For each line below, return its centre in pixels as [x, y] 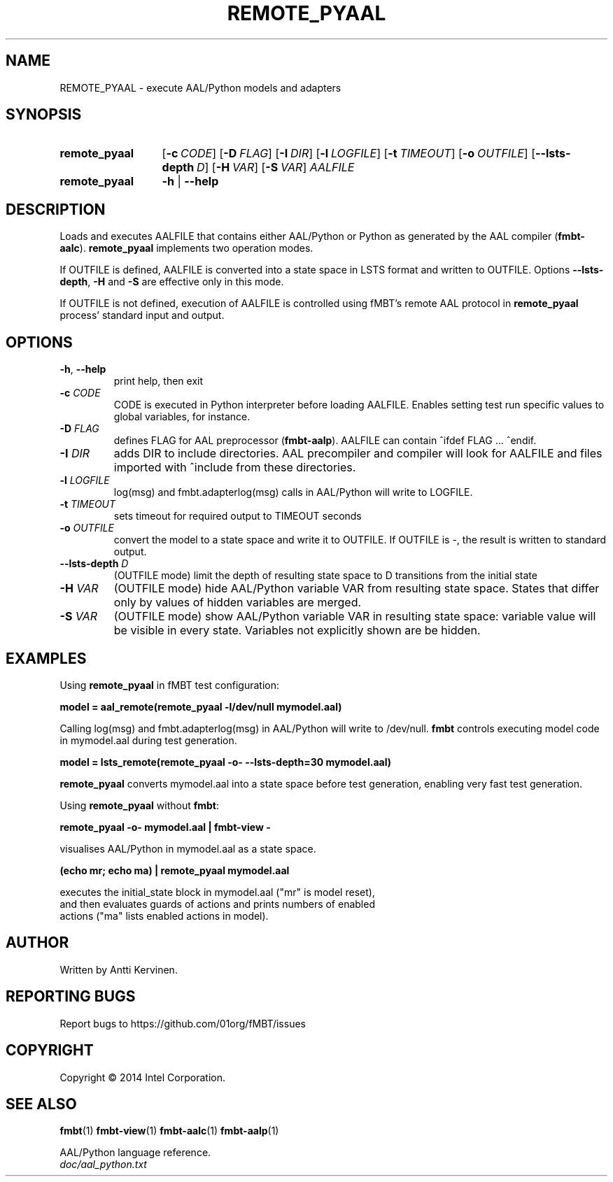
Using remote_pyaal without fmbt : [140, 805]
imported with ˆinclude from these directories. [235, 468]
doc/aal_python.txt [103, 1165]
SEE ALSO [41, 1104]
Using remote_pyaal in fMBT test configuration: [169, 685]
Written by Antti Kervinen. [119, 969]
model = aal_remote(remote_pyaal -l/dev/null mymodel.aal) [201, 706]
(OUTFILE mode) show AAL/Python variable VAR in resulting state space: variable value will [355, 617]
